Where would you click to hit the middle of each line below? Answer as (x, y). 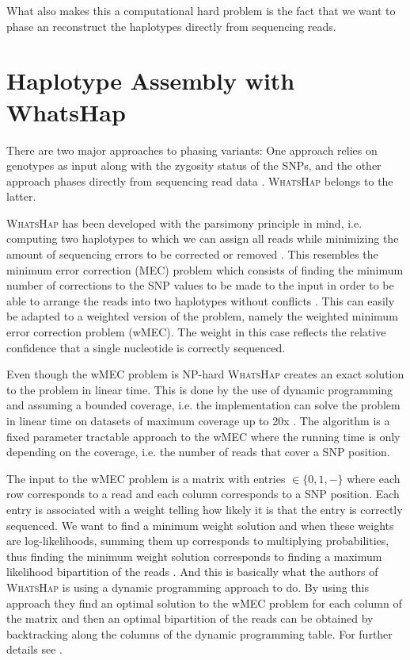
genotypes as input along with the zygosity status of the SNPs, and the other (194, 165)
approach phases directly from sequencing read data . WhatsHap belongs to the (200, 180)
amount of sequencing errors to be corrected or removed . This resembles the (192, 254)
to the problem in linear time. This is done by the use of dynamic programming (200, 389)
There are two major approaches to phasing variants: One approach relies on (192, 150)
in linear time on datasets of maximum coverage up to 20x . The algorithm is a (198, 420)
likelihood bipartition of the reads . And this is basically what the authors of (192, 572)
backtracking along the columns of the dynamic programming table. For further (199, 633)
